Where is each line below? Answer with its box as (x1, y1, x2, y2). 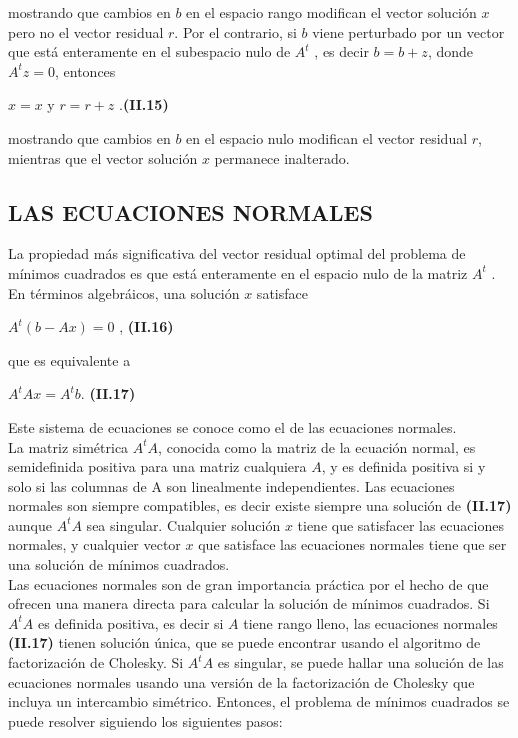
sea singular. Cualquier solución (86, 514, 281, 535)
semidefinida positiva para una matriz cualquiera (8, 456, 307, 477)
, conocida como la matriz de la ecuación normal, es (158, 436, 476, 457)
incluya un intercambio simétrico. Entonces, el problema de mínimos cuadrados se (8, 691, 510, 712)
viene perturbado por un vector (312, 21, 505, 42)
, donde (427, 41, 473, 62)
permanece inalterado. (214, 147, 350, 168)
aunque (8, 514, 52, 535)
